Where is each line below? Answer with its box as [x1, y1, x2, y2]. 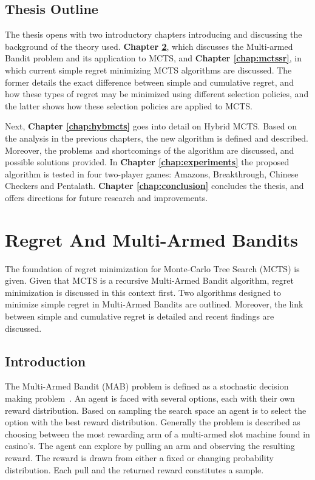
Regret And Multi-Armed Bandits [5, 227, 299, 252]
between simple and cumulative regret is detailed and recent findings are [5, 310, 274, 323]
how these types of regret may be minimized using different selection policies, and [5, 87, 309, 100]
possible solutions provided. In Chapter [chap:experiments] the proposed [5, 156, 290, 168]
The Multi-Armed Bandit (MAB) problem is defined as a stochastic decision [5, 380, 289, 393]
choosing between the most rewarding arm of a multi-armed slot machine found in [5, 427, 310, 440]
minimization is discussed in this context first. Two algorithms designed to [5, 286, 281, 298]
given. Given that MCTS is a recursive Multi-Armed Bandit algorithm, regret [5, 274, 294, 287]
